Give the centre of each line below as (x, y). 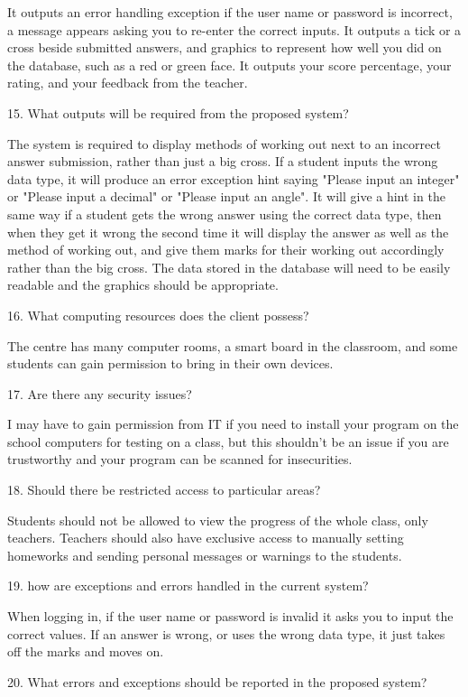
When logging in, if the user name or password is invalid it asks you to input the (230, 616)
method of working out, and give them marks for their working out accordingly (226, 250)
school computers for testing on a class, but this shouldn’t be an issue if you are (228, 441)
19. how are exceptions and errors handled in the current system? (188, 585)
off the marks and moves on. (86, 651)
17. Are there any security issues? (100, 393)
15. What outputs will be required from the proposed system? (178, 112)
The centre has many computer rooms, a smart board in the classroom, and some (233, 345)
